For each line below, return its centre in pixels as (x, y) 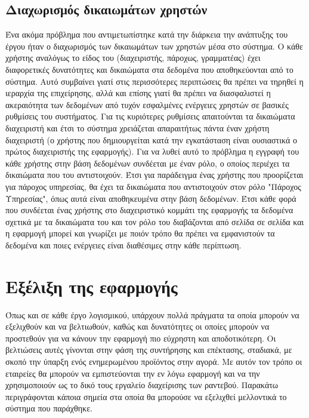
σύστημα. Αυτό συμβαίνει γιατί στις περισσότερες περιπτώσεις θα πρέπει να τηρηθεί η (154, 81)
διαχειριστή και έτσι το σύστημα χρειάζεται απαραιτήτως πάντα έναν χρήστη (137, 127)
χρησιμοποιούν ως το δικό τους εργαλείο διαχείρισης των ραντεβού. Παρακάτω (142, 385)
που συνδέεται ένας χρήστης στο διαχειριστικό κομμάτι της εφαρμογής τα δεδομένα (149, 210)
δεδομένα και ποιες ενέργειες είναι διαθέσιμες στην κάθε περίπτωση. (123, 245)
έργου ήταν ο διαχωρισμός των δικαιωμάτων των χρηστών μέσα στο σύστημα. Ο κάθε (154, 46)
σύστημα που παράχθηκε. (49, 408)
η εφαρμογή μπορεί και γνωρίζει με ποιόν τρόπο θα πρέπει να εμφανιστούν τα (140, 233)
